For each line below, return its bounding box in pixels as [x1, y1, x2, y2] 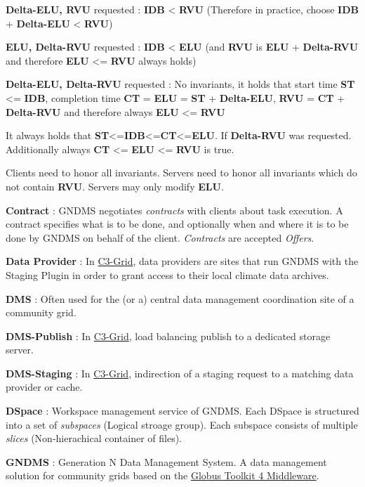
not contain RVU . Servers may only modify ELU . [6, 178, 224, 193]
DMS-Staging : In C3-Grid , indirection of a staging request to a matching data [6, 365, 354, 380]
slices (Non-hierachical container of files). [6, 431, 182, 446]
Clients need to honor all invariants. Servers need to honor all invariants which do [6, 165, 357, 180]
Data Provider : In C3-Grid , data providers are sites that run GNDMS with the [6, 254, 359, 268]
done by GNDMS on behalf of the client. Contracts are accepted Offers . [6, 230, 314, 245]
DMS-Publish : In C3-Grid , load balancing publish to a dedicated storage [6, 328, 331, 343]
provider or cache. [6, 379, 83, 394]
